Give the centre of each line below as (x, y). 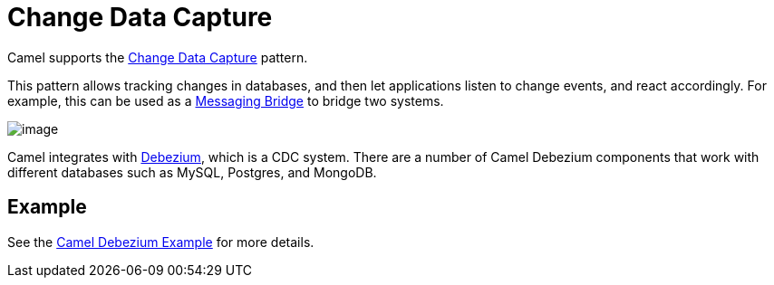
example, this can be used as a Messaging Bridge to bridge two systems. (226, 100)
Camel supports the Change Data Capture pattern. (158, 57)
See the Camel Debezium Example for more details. (161, 242)
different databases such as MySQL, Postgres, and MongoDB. (192, 172)
